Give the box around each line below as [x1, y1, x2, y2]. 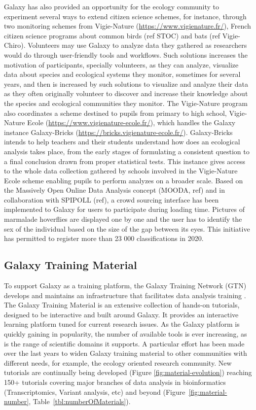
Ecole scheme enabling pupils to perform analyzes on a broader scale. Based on [4, 175, 243, 185]
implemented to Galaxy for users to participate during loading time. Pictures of [4, 204, 245, 214]
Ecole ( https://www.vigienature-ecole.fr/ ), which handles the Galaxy [27, 117, 236, 128]
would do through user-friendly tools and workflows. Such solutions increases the [4, 49, 248, 60]
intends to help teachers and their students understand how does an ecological [4, 137, 240, 147]
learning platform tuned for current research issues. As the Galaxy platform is [4, 319, 240, 329]
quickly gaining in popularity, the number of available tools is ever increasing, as [4, 329, 247, 339]
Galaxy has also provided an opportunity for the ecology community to [4, 1, 219, 11]
